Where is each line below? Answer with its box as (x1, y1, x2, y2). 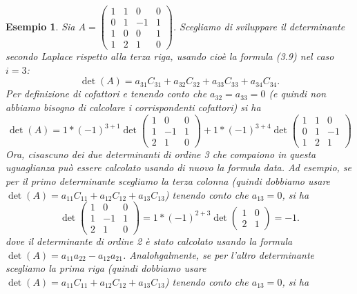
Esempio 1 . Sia (6, 19, 75, 33)
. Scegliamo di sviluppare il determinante (173, 19, 345, 33)
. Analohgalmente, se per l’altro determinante (122, 247, 315, 262)
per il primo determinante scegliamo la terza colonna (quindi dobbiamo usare (6, 173, 331, 188)
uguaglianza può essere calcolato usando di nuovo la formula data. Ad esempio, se (6, 160, 352, 175)
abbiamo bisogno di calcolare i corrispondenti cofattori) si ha (6, 99, 261, 114)
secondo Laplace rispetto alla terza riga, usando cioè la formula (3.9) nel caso (6, 49, 334, 63)
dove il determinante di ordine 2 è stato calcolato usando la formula (6, 234, 293, 248)
